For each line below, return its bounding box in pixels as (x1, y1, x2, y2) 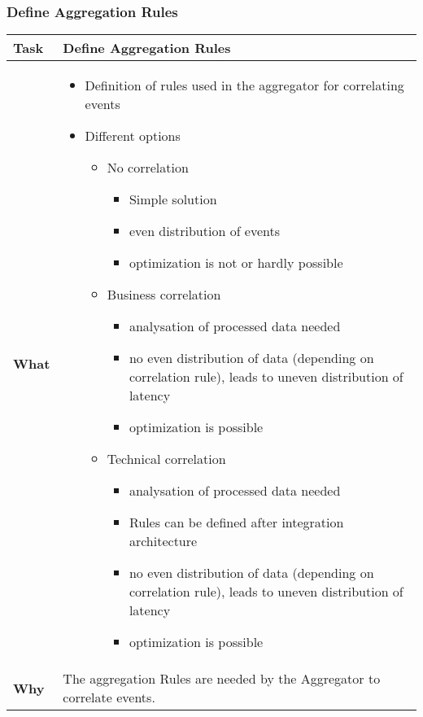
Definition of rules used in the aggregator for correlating (85, 76, 404, 95)
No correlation (107, 158, 189, 177)
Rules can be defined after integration (129, 513, 344, 532)
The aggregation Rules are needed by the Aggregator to (63, 669, 381, 689)
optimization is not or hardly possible (129, 253, 343, 273)
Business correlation (107, 285, 221, 304)
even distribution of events (129, 221, 281, 241)
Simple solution (129, 190, 217, 209)
